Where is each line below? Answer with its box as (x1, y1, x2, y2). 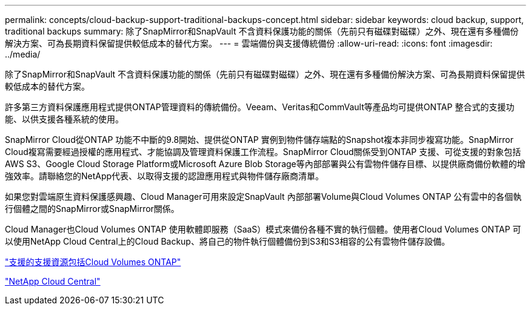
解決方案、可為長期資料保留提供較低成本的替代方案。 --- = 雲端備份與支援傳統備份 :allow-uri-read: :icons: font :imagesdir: (5, 38, 493, 48)
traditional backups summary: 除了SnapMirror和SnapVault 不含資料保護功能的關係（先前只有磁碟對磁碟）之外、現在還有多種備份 (5, 26, 519, 36)
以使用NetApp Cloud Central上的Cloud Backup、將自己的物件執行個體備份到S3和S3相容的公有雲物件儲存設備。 (5, 236, 450, 246)
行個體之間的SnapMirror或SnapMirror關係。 (5, 203, 179, 214)
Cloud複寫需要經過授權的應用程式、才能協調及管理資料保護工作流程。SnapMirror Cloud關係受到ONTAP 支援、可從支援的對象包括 (5, 147, 521, 157)
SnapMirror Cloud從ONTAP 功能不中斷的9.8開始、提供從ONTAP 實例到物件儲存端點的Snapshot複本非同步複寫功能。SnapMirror (5, 134, 513, 145)
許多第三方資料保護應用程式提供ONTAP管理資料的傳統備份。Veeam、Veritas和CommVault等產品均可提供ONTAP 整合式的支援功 (5, 102, 515, 112)
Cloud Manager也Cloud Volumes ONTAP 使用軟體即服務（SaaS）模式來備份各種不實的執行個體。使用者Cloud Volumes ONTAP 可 (5, 224, 521, 234)
